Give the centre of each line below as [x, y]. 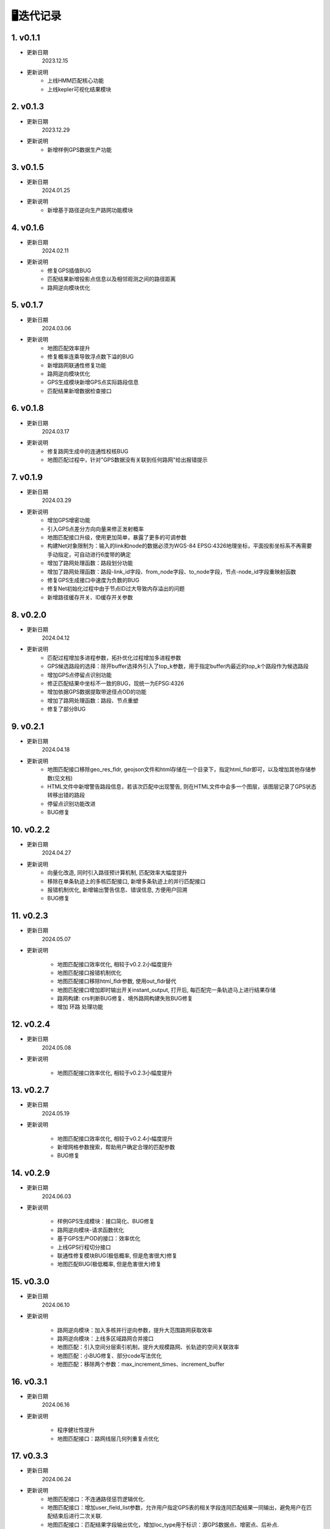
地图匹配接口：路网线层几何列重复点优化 [108, 1438]
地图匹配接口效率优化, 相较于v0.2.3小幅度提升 [115, 1073]
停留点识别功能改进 [71, 804]
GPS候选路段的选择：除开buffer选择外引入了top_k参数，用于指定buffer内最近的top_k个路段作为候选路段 [178, 666]
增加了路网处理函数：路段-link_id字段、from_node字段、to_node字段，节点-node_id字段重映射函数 [172, 571]
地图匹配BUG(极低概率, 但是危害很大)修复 [109, 1264]
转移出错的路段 [66, 795]
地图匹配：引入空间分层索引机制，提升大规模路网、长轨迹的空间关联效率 [148, 1347]
